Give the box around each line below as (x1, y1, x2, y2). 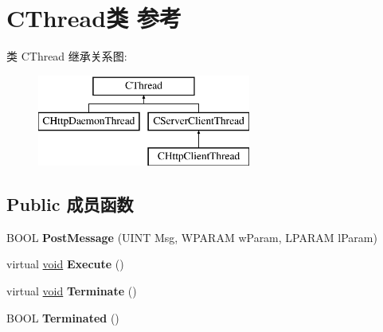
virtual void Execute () (6, 256, 124, 272)
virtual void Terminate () (6, 283, 137, 299)
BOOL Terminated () (6, 309, 119, 326)
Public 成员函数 (6, 192, 134, 217)
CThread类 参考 (6, 2, 182, 34)
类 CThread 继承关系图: (6, 48, 127, 64)
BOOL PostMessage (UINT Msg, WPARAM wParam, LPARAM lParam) (6, 228, 377, 245)
